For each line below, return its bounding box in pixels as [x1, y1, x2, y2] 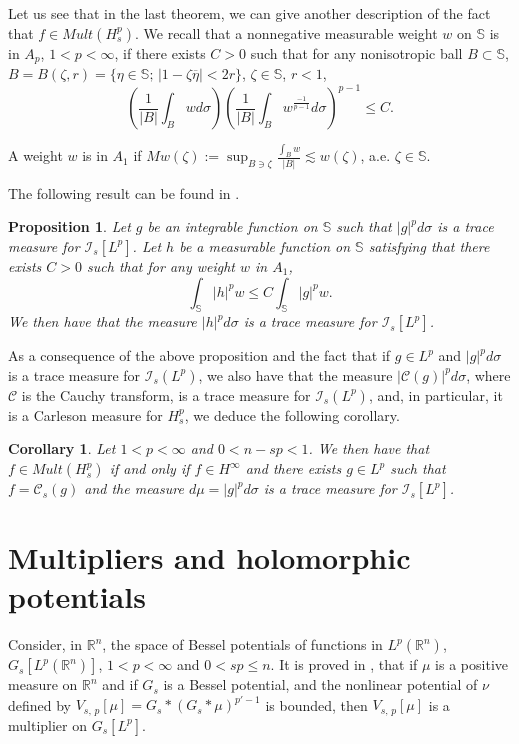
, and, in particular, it [368, 384, 503, 405]
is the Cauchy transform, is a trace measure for [21, 384, 311, 405]
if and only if [109, 458, 190, 479]
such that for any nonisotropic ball [250, 42, 463, 63]
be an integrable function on [147, 216, 318, 237]
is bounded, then [265, 694, 368, 715]
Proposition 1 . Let [8, 216, 131, 237]
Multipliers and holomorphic [8, 537, 411, 578]
